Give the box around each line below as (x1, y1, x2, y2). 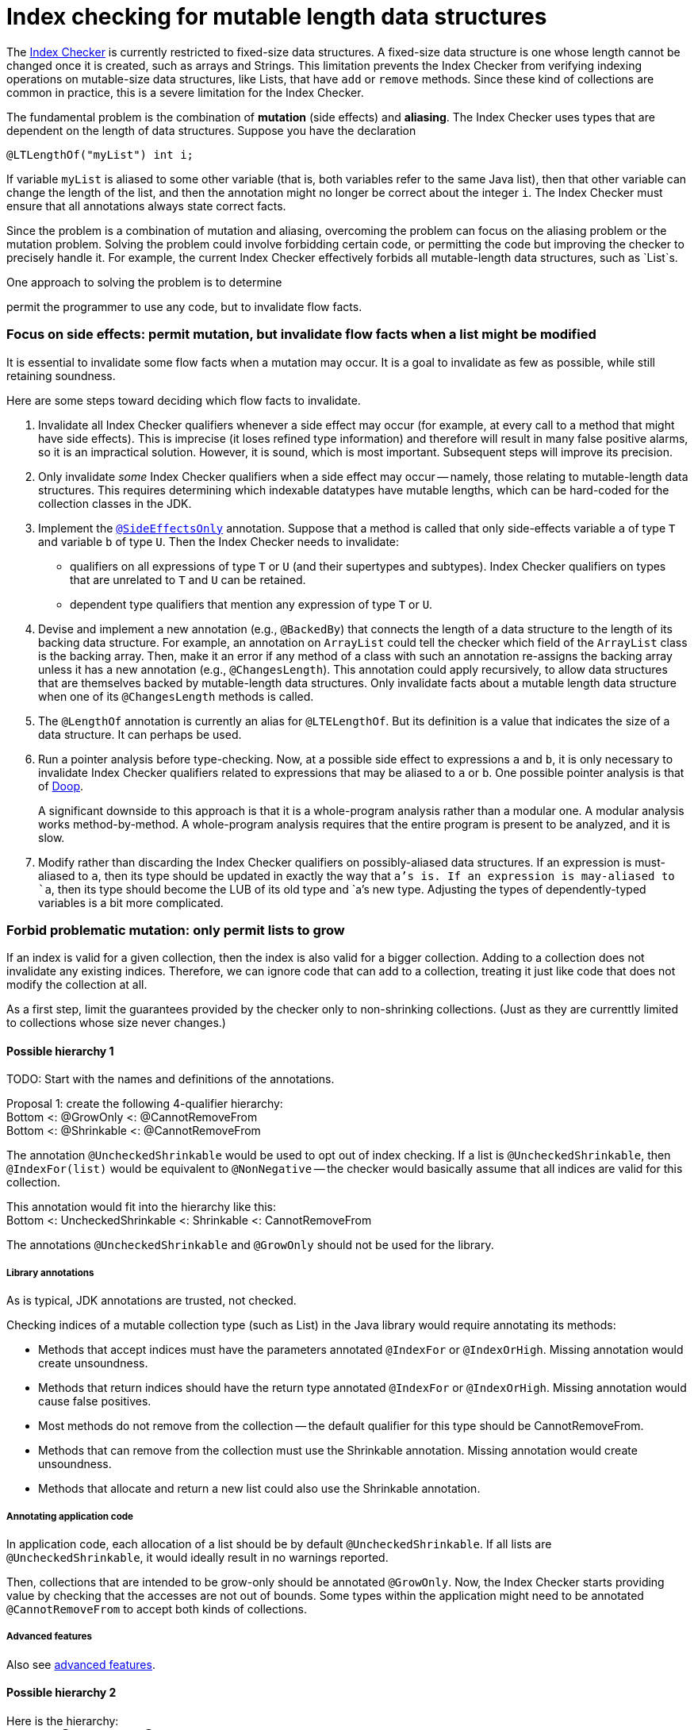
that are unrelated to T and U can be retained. (70, 572, 306, 586)
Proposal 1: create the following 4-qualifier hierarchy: (6, 1097, 283, 1111)
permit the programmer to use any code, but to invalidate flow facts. (6, 299, 362, 313)
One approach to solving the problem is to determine (6, 275, 282, 289)
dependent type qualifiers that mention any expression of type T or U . (70, 597, 433, 611)
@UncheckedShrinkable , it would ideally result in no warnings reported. (6, 1551, 389, 1565)
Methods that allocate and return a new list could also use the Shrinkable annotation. (38, 1482, 481, 1496)
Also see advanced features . (6, 1657, 155, 1671)
